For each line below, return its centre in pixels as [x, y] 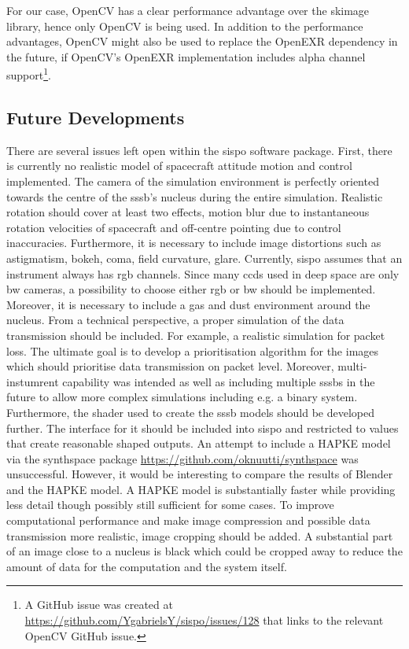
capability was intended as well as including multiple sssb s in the [219, 381]
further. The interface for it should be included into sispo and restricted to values [203, 428]
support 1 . [29, 74]
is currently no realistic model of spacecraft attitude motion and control [179, 166]
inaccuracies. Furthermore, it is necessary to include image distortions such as [194, 243]
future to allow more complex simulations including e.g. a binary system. [182, 397]
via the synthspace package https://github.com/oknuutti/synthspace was [182, 458]
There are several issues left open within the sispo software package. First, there [199, 150]
